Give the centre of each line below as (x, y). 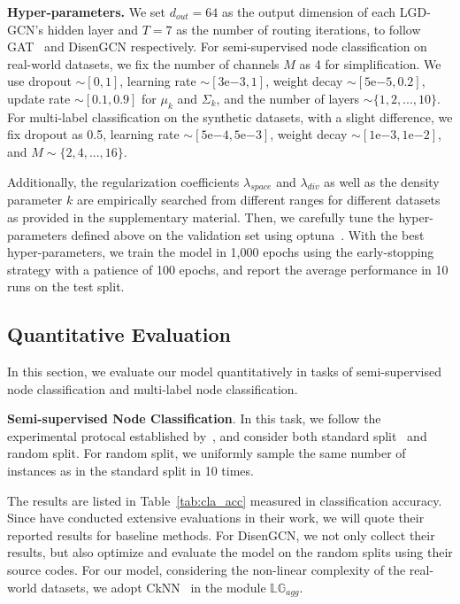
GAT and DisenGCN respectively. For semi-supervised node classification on (217, 46)
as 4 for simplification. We (370, 63)
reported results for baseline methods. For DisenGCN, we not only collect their (221, 534)
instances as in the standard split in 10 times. (130, 471)
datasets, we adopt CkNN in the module (153, 587)
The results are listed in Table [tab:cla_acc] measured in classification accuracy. (225, 500)
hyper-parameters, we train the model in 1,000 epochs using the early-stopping (221, 252)
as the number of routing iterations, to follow (299, 29)
